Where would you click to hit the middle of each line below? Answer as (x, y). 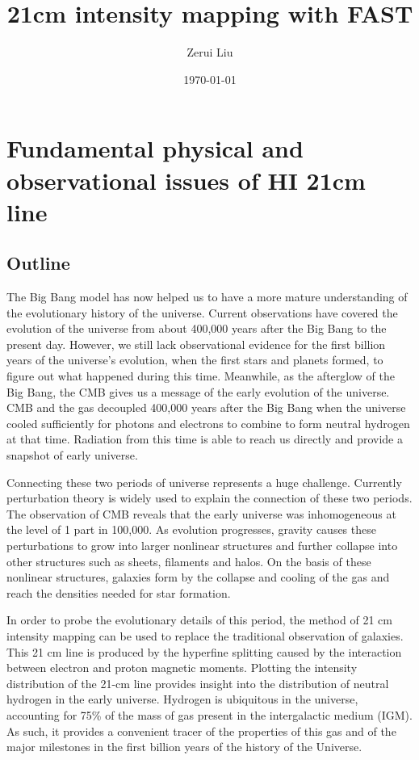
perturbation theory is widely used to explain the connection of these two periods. (209, 498)
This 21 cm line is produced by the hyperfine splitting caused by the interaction (204, 651)
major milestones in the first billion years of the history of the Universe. (184, 747)
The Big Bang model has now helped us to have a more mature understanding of (207, 297)
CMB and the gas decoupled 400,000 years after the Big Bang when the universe (206, 407)
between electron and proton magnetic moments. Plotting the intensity (182, 668)
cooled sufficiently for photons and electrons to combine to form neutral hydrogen (208, 423)
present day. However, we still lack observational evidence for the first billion (196, 344)
